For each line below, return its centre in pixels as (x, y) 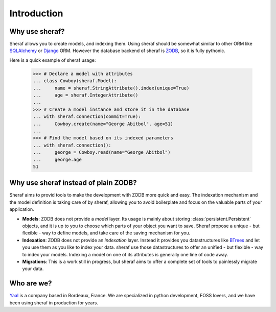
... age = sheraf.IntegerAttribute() (86, 95)
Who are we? (31, 283)
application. (22, 209)
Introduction (36, 13)
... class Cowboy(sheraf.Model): (75, 81)
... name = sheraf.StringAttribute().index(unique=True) (111, 88)
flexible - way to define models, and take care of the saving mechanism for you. (106, 233)
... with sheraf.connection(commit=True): (87, 117)
